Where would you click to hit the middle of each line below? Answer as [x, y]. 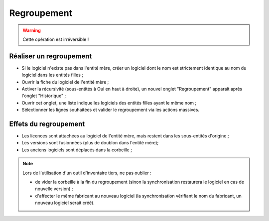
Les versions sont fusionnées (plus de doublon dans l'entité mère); [90, 143]
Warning [32, 30]
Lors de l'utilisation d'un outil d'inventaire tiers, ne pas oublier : [87, 173]
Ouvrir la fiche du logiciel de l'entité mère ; [65, 82]
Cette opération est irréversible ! [56, 39]
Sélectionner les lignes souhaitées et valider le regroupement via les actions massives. [110, 110]
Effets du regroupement [47, 124]
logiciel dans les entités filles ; [52, 75]
